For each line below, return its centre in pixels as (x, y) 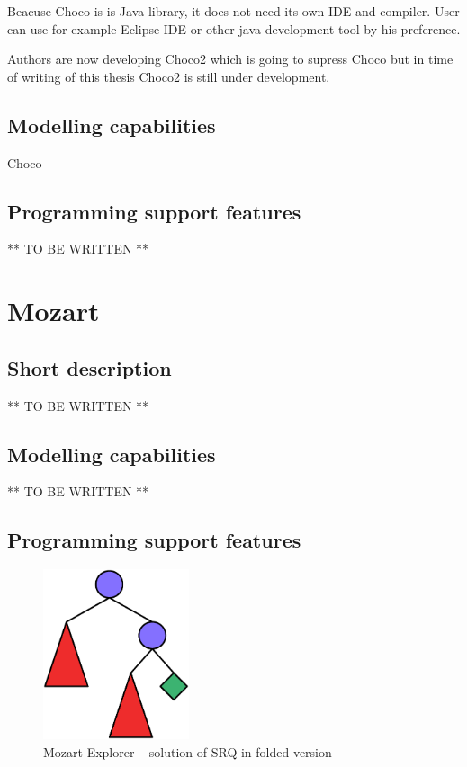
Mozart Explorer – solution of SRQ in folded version (188, 751)
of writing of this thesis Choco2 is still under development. (169, 76)
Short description (90, 367)
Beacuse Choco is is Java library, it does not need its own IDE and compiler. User (233, 11)
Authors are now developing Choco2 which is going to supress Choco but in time (230, 59)
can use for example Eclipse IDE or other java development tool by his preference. (234, 28)
